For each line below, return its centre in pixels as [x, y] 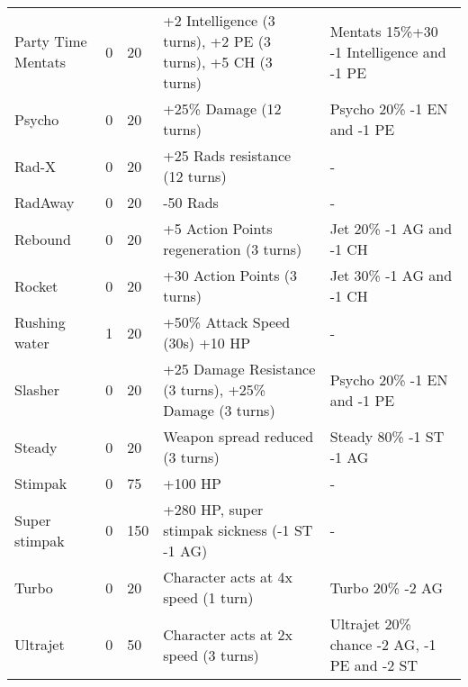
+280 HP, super [213, 509]
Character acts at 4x [228, 577]
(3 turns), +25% [215, 389]
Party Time [51, 41]
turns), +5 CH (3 [218, 62]
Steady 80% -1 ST [387, 436]
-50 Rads [191, 202]
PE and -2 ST [374, 665]
